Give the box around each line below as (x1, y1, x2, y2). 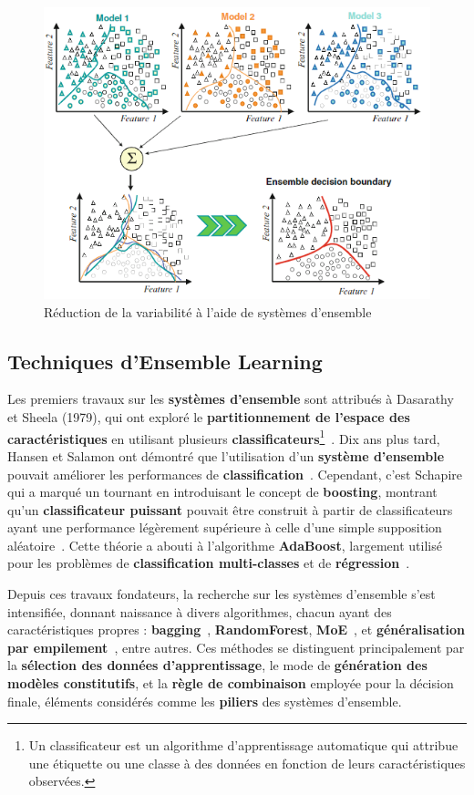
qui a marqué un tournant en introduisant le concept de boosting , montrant (7, 482, 438, 501)
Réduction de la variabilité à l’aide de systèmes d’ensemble (44, 302, 372, 321)
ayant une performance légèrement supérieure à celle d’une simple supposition (7, 518, 442, 537)
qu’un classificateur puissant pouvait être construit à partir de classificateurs (7, 500, 453, 519)
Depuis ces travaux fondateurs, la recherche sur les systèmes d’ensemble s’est (7, 584, 436, 604)
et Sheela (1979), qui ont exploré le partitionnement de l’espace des (7, 408, 410, 427)
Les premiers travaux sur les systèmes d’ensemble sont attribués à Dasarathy (7, 389, 454, 408)
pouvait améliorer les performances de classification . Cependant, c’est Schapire (7, 464, 462, 483)
